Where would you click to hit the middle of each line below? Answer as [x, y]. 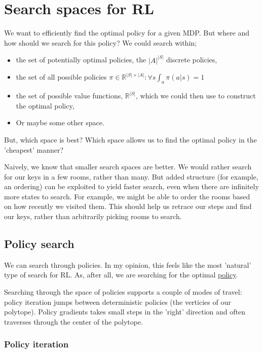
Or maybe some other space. [60, 122]
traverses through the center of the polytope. [74, 321]
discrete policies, [192, 60]
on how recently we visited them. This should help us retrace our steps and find [128, 206]
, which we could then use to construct [196, 96]
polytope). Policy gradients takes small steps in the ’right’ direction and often [125, 312]
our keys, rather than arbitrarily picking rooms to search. [93, 216]
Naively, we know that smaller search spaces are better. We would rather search [128, 167]
